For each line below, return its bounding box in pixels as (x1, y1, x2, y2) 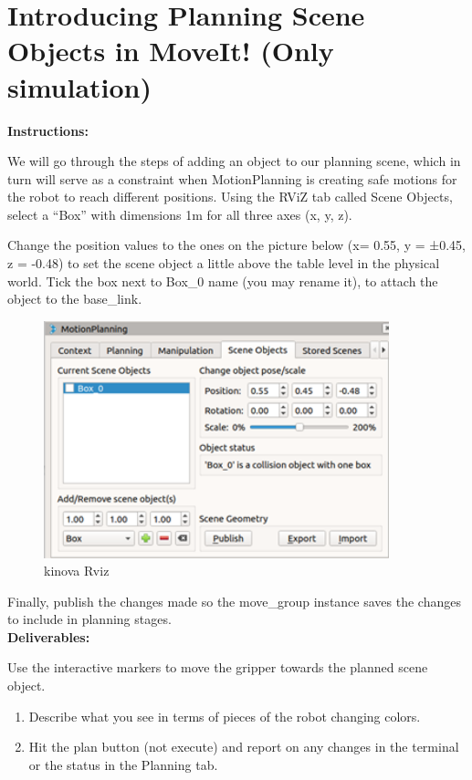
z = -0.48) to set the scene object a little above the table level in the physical (7, 254, 440, 273)
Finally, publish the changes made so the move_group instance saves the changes (7, 591, 461, 610)
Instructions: (7, 120, 89, 140)
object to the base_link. (7, 289, 142, 308)
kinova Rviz (44, 561, 110, 580)
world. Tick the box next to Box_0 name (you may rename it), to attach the (7, 271, 438, 290)
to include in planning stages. (7, 609, 172, 629)
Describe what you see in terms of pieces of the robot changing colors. (28, 706, 421, 725)
